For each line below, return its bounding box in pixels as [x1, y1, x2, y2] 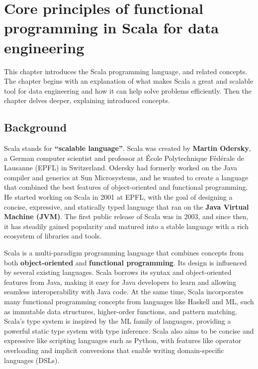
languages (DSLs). [4, 355, 60, 365]
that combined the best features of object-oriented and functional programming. [4, 182, 248, 192]
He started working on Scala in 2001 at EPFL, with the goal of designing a [4, 192, 233, 202]
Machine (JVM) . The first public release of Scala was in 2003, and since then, [4, 211, 249, 222]
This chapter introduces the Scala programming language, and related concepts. [4, 66, 248, 76]
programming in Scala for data [4, 17, 219, 38]
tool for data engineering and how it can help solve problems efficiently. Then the [4, 85, 252, 96]
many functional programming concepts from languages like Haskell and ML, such [4, 296, 254, 306]
